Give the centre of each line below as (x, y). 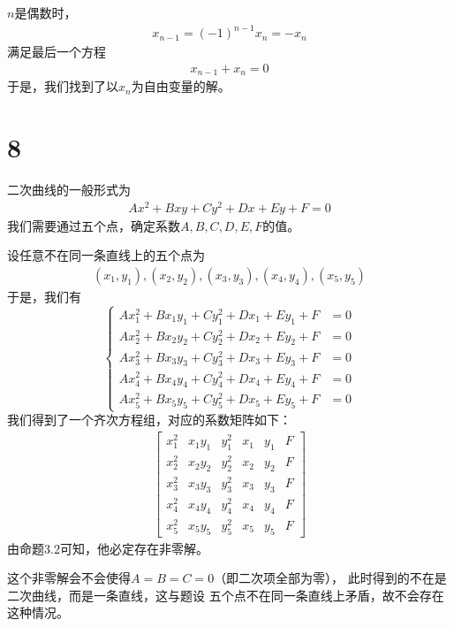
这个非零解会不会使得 (69, 578)
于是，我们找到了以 (63, 86)
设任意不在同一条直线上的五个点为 (106, 255)
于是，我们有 (44, 296)
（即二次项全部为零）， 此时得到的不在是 (330, 578)
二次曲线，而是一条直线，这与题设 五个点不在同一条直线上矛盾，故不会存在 (226, 595)
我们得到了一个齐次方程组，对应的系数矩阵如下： (149, 420)
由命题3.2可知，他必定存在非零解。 (108, 548)
